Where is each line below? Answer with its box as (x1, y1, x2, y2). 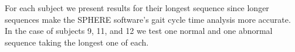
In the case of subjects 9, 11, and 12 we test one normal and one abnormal (5, 25, 273, 37)
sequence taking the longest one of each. (5, 36, 149, 48)
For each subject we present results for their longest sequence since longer (5, 2, 269, 13)
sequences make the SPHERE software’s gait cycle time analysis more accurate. (5, 13, 291, 25)
